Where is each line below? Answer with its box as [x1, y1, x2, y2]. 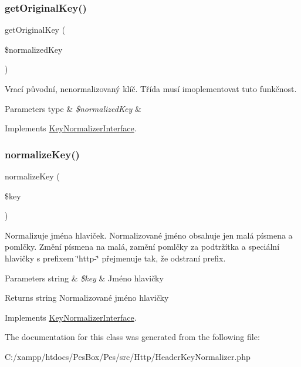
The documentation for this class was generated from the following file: [5, 331, 260, 343]
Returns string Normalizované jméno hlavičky [5, 291, 169, 304]
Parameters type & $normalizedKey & [5, 102, 141, 114]
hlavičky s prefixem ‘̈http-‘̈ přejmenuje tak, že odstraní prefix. [5, 252, 226, 264]
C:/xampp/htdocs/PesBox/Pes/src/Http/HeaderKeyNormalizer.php [5, 350, 251, 362]
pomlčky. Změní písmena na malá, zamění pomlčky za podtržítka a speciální [5, 240, 280, 253]
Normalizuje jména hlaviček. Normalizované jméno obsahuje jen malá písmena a [5, 229, 293, 241]
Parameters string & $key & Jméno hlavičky [5, 271, 164, 284]
